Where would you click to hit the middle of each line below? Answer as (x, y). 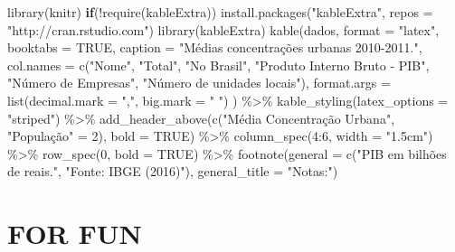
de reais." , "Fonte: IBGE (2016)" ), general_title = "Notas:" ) (173, 171)
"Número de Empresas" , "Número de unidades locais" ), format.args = (199, 83)
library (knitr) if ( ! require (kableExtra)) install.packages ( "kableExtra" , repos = (220, 12)
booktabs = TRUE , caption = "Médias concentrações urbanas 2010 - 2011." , (215, 47)
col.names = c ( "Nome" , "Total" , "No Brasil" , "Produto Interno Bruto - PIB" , (218, 65)
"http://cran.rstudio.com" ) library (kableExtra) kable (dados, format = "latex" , (223, 29)
